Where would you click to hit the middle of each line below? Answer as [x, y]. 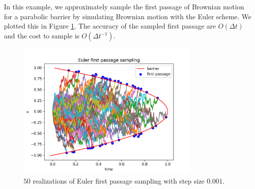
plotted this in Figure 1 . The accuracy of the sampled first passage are [110, 26]
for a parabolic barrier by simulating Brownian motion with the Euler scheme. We [128, 16]
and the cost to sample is [42, 35]
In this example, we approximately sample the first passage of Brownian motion [124, 6]
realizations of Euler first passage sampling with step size [119, 180]
